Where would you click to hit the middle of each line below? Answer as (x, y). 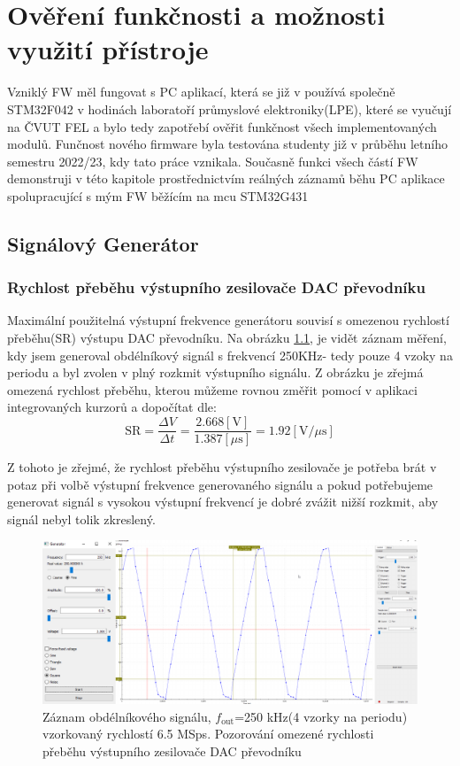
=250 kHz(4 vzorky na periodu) (321, 716)
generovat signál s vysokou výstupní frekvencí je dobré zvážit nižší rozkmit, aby (223, 502)
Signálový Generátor (103, 243)
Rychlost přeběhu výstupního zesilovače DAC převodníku (216, 287)
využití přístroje (108, 49)
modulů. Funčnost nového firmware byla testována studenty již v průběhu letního (227, 144)
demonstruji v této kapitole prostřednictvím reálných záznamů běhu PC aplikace (226, 178)
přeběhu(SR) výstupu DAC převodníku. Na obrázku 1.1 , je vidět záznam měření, (227, 338)
